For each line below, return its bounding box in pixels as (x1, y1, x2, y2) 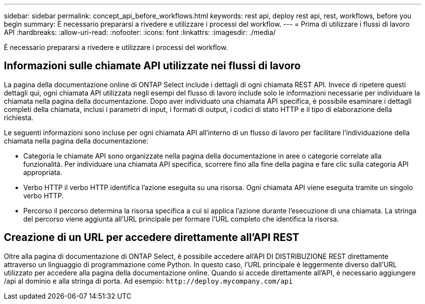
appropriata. (23, 168, 63, 176)
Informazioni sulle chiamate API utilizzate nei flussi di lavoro (4, 60, 301, 72)
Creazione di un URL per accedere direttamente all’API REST (4, 231, 299, 244)
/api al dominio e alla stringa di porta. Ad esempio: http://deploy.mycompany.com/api (4, 276, 293, 285)
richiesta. (4, 113, 33, 122)
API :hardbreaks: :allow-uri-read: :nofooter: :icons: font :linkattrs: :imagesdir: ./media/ (4, 28, 276, 36)
